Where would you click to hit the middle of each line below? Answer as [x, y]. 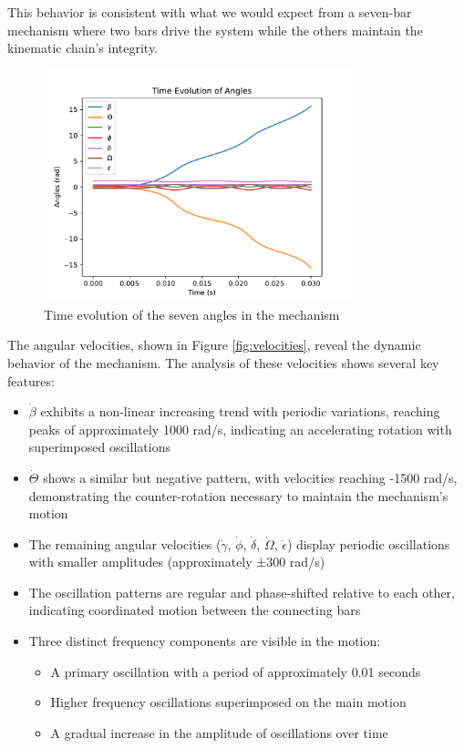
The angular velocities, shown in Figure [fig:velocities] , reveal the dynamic [214, 345]
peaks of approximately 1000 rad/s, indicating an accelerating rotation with [240, 429]
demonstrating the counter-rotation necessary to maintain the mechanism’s [238, 495]
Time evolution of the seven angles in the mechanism [192, 314]
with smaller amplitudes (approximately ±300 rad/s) [177, 562]
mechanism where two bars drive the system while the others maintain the [215, 30]
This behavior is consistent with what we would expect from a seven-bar [210, 12]
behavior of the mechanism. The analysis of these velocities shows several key [223, 362]
